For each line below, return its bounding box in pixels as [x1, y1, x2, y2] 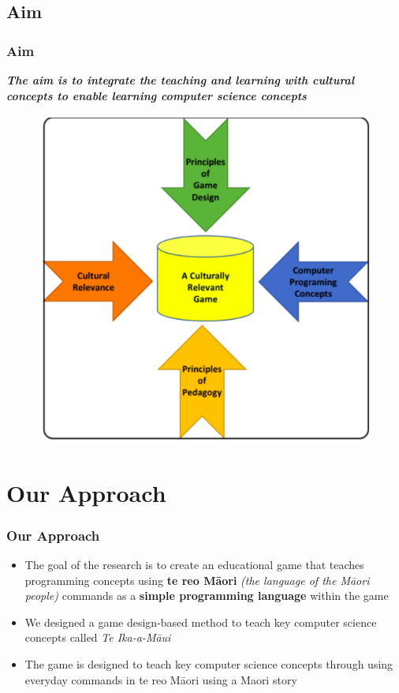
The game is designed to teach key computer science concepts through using [24, 656, 393, 672]
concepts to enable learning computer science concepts [6, 87, 307, 103]
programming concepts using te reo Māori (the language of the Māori [24, 571, 370, 588]
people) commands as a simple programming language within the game [24, 587, 389, 604]
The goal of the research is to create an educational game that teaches [24, 556, 364, 573]
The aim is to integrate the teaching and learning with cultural [6, 72, 355, 88]
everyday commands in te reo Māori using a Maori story [24, 671, 297, 687]
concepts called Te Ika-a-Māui [24, 629, 171, 646]
